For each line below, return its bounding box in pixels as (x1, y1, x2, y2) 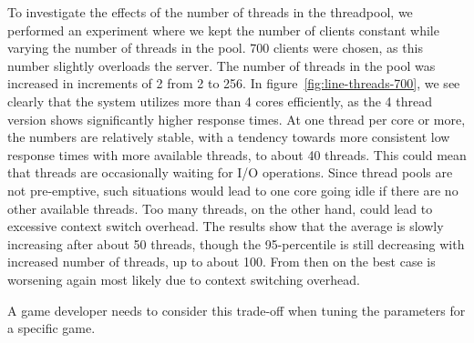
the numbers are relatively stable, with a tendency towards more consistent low (7, 127, 450, 146)
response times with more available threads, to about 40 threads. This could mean (7, 145, 467, 164)
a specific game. (7, 318, 96, 338)
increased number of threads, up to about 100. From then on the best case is (7, 252, 436, 271)
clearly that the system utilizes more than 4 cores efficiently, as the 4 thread (7, 91, 432, 110)
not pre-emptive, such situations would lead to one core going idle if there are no (7, 180, 459, 199)
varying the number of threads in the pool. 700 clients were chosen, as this (7, 38, 423, 57)
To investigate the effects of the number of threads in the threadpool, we (7, 3, 413, 21)
